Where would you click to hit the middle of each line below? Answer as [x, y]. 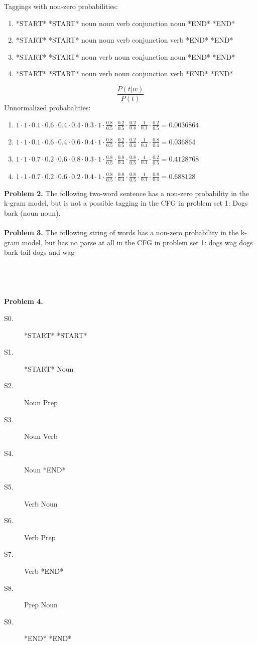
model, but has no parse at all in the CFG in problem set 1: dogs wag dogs [137, 242]
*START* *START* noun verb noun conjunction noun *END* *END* [125, 56]
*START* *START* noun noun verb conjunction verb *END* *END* [124, 40]
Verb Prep [40, 537]
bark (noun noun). [32, 213]
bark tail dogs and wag [39, 252]
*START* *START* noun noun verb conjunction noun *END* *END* [125, 23]
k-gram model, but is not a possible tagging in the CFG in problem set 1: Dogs [126, 203]
